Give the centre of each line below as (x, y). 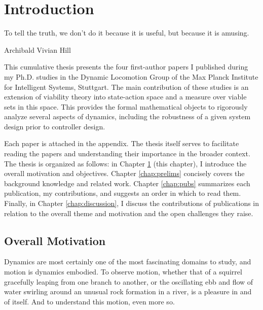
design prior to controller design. (55, 126)
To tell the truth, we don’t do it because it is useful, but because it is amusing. (127, 33)
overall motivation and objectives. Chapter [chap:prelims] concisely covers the (124, 173)
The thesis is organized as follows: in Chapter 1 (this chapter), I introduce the (125, 163)
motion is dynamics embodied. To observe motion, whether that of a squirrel (123, 272)
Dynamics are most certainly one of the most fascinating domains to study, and (128, 262)
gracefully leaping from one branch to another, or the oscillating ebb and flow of (129, 281)
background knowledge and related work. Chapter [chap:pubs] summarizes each (127, 183)
